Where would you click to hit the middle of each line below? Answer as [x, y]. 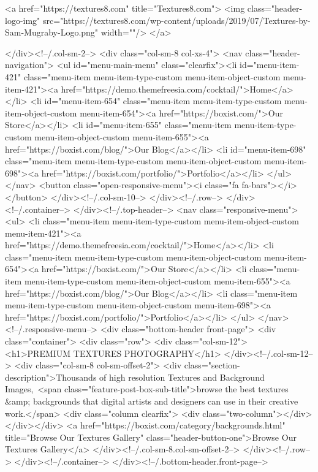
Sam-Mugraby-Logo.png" [52, 32]
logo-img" [23, 20]
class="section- [212, 365]
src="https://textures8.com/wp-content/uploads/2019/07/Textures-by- [177, 20]
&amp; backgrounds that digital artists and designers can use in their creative [152, 401]
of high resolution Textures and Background [182, 377]
